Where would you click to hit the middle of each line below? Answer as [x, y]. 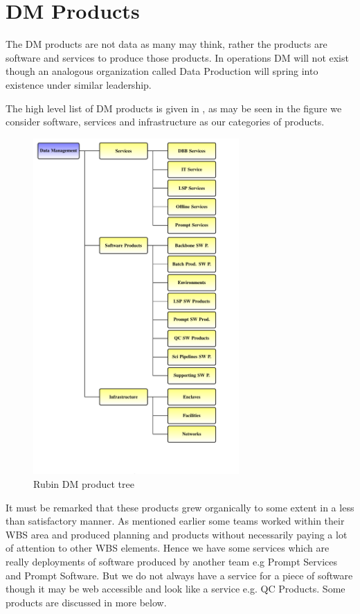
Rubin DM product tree [84, 484]
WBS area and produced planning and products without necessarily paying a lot [177, 534]
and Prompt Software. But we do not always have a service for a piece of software [179, 575]
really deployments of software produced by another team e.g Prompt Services [171, 561]
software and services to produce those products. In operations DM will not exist [177, 57]
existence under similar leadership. [79, 84]
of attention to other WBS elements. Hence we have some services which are [168, 548]
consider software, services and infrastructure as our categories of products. [165, 122]
